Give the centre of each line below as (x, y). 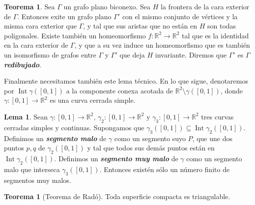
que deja (132, 54)
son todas (222, 26)
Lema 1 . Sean (26, 116)
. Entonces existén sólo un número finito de (165, 169)
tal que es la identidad (215, 35)
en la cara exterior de (36, 45)
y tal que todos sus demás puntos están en (151, 148)
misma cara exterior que (40, 26)
